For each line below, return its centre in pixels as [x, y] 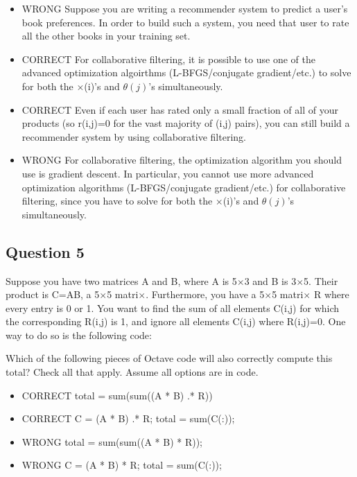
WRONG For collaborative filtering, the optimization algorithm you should [182, 160]
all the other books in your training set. [106, 36]
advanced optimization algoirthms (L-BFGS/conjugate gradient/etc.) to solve [186, 72]
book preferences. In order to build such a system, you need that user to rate [185, 22]
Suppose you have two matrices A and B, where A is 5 [121, 280]
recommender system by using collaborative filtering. [134, 136]
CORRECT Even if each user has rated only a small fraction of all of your [180, 109]
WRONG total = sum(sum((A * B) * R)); [112, 441]
